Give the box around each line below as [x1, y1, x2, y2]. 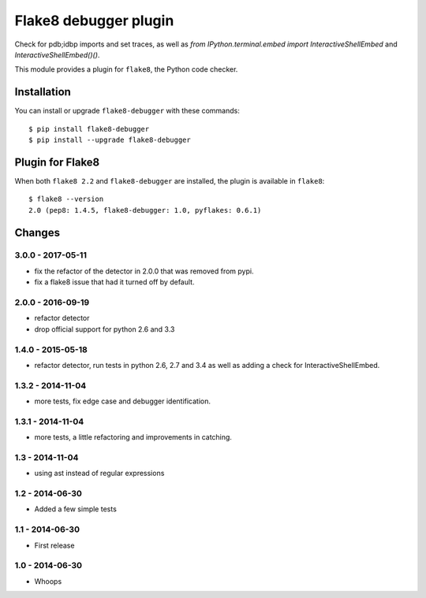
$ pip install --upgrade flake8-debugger [28, 136, 191, 145]
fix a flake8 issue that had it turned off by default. [34, 277, 195, 287]
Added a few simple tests [34, 504, 118, 514]
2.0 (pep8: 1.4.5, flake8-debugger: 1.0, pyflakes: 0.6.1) [28, 206, 262, 214]
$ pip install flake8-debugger [28, 124, 150, 133]
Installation [14, 85, 71, 98]
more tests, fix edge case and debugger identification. [34, 396, 211, 406]
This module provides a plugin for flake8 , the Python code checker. [14, 65, 238, 74]
